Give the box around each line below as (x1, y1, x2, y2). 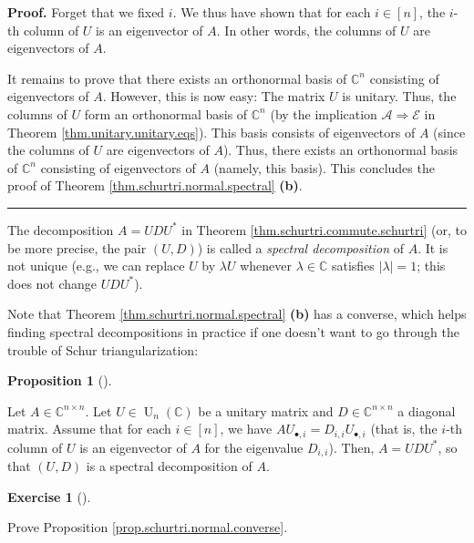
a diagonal (397, 401, 456, 420)
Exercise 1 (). (7, 487, 91, 506)
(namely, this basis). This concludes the (213, 158, 435, 177)
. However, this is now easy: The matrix (102, 87, 325, 106)
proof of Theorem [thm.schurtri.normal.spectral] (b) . (7, 176, 303, 195)
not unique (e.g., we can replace (7, 256, 185, 275)
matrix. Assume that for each (7, 419, 171, 438)
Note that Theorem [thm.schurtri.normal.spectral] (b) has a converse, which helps (7, 304, 467, 323)
